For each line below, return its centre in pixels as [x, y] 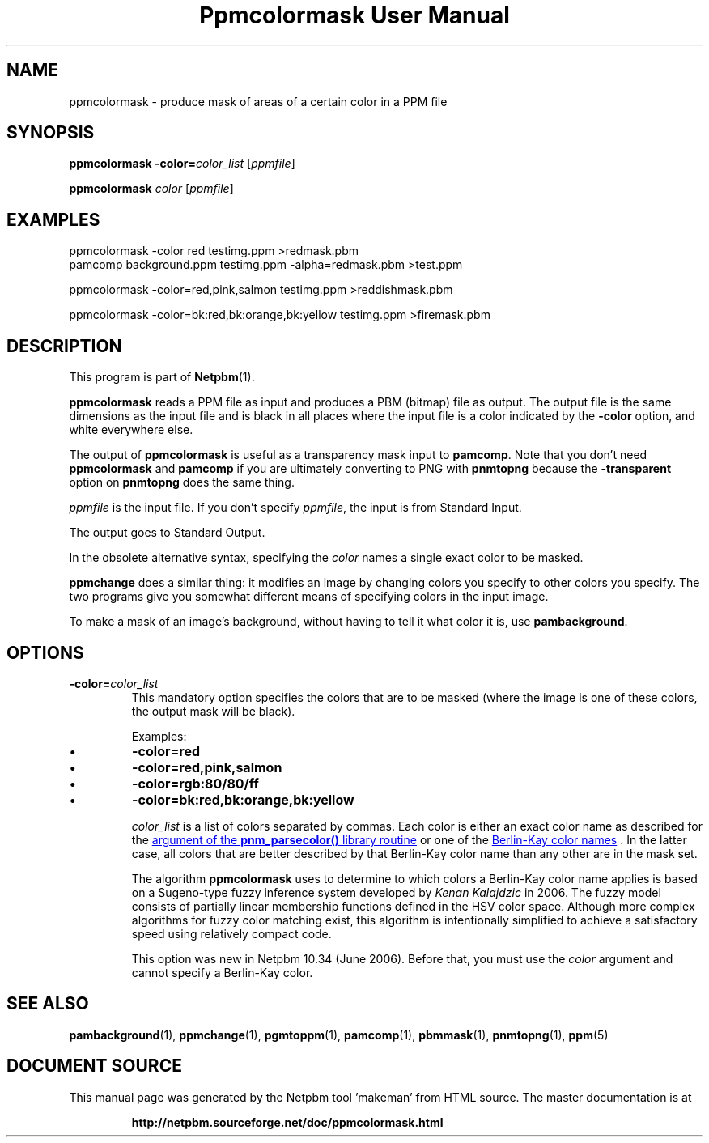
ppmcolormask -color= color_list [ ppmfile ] [182, 164]
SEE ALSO [48, 1004]
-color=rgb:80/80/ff [195, 783]
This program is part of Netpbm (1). [162, 377]
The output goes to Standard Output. [167, 533]
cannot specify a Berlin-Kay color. [222, 972]
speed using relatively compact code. [231, 933]
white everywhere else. [131, 430]
